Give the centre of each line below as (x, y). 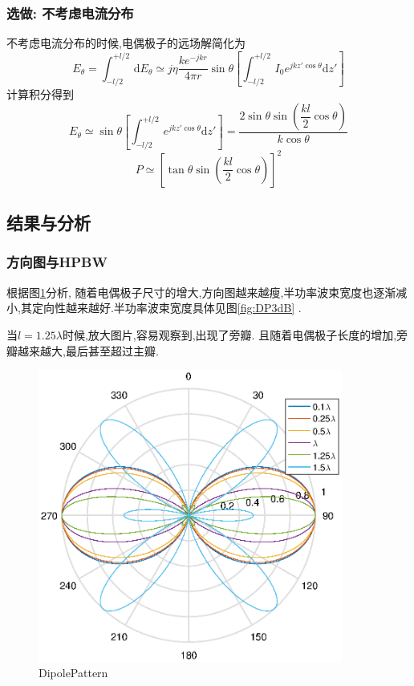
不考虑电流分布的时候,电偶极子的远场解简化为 (126, 43)
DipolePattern (73, 673)
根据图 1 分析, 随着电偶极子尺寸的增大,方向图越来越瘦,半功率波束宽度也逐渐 (201, 292)
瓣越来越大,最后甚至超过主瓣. (83, 350)
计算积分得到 (40, 94)
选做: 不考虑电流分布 (70, 12)
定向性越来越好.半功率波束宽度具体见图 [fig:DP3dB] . (166, 308)
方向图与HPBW (57, 262)
